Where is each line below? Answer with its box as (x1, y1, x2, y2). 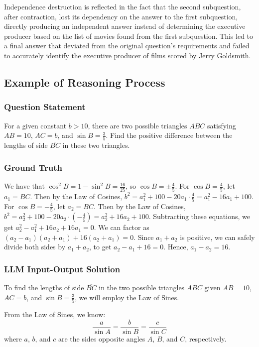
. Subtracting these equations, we (148, 211, 250, 222)
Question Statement (4, 101, 86, 113)
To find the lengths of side (4, 282, 84, 293)
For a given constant (4, 120, 67, 130)
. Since (133, 231, 154, 242)
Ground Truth (4, 161, 63, 173)
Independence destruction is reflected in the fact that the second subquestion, (4, 1, 241, 11)
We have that (4, 181, 45, 191)
